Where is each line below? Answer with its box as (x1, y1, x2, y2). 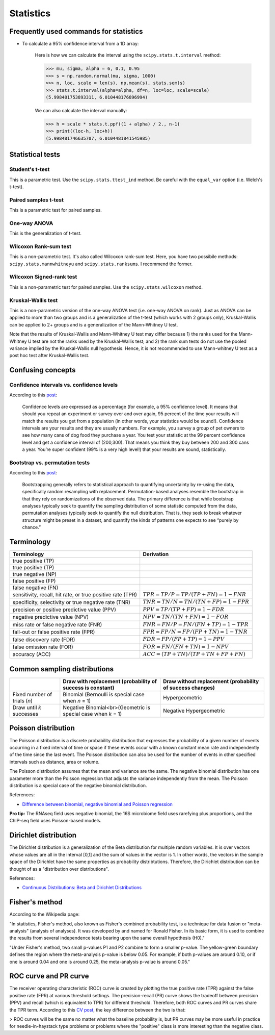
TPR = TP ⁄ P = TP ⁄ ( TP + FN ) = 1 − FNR (143, 591, 246, 598)
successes (12, 711, 38, 718)
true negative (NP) (12, 571, 57, 577)
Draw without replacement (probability (163, 678, 259, 685)
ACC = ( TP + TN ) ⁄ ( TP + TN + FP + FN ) (143, 651, 245, 658)
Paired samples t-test (9, 196, 64, 204)
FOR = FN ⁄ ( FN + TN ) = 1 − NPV (143, 643, 229, 650)
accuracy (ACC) (12, 651, 51, 658)
